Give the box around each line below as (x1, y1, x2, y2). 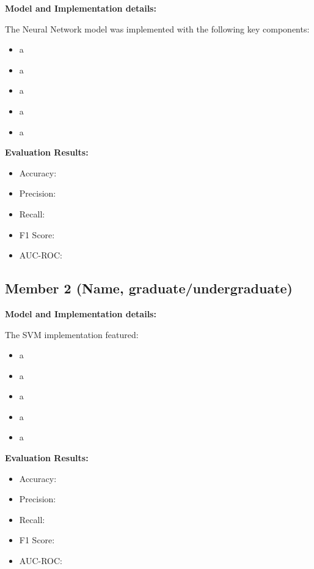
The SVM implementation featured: (5, 328, 139, 341)
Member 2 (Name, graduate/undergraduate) (5, 279, 293, 298)
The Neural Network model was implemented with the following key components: (5, 22, 310, 35)
